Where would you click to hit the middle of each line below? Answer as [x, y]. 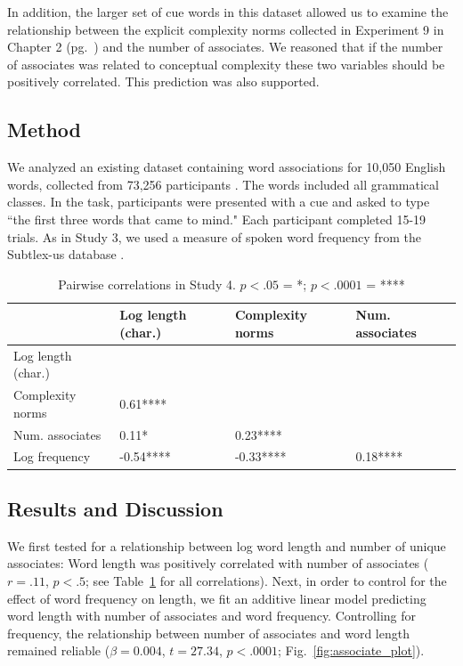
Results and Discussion [115, 508]
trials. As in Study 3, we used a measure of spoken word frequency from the [214, 236]
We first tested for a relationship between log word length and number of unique [227, 545]
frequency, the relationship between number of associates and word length [208, 633]
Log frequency [52, 456]
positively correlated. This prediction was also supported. [163, 81]
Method [44, 130]
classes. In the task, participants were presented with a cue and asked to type [219, 202]
